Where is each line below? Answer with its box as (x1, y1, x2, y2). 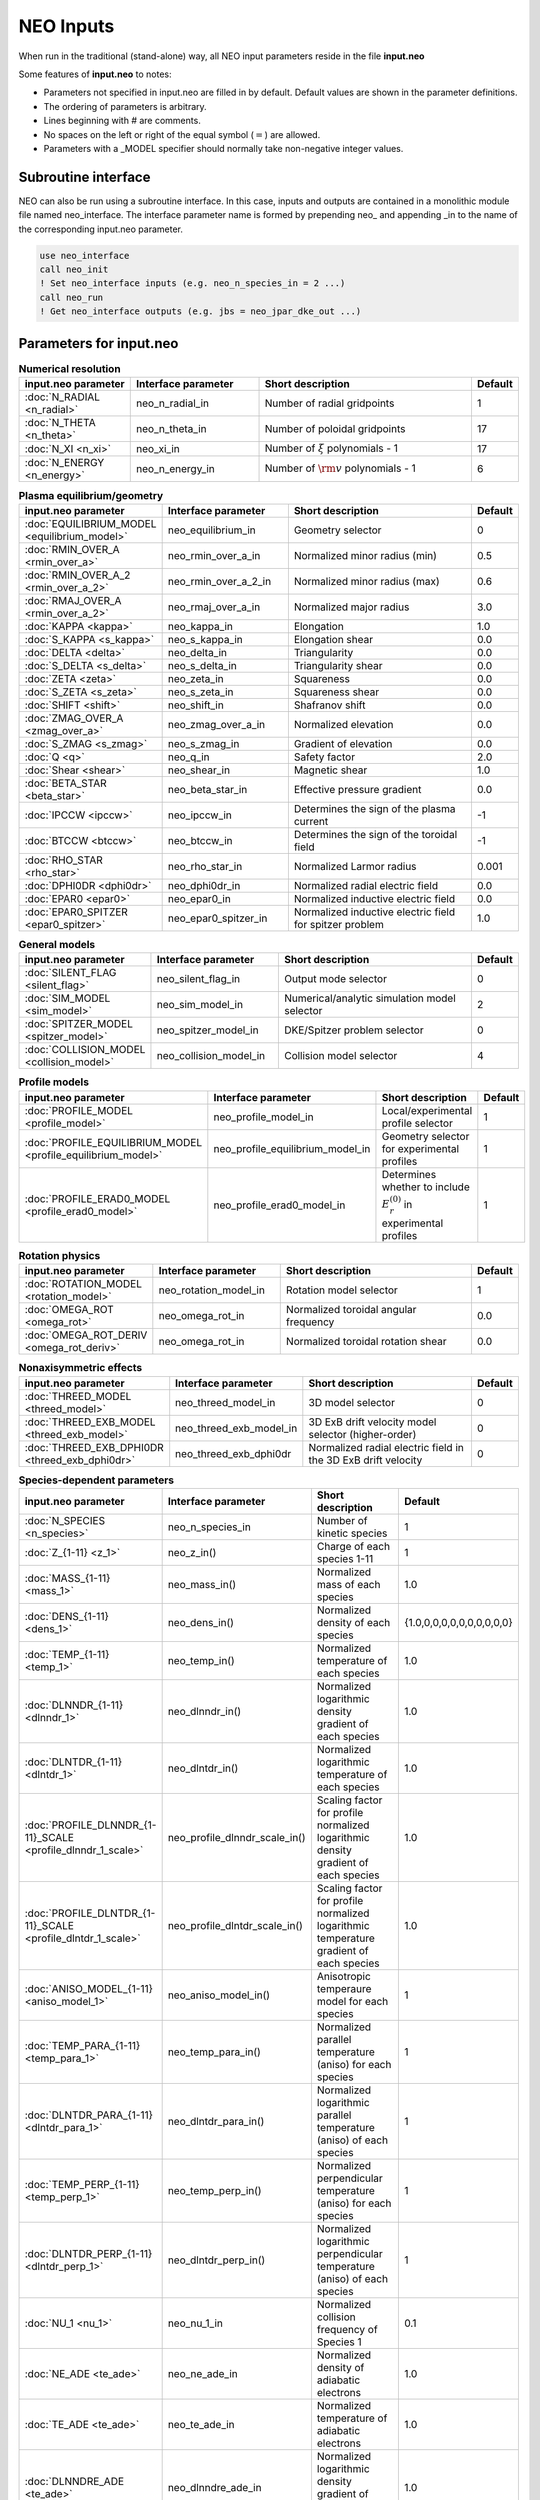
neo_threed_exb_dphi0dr (175, 1446, 292, 1460)
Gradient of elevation (293, 736, 393, 750)
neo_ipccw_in (167, 808, 232, 822)
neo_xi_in (136, 442, 180, 456)
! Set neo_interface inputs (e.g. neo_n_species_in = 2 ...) (39, 278, 346, 289)
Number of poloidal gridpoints (264, 422, 406, 435)
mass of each (316, 1578, 381, 1592)
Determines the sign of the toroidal (293, 827, 458, 841)
